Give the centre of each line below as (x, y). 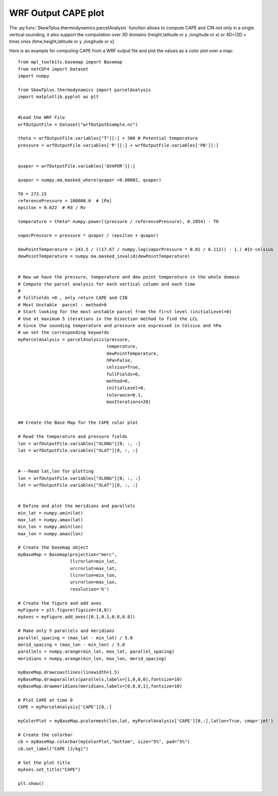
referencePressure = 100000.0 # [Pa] (65, 200)
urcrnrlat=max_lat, (93, 568)
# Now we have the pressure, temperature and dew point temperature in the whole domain (129, 277)
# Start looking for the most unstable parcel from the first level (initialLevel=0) (125, 312)
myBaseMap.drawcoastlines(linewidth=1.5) (69, 672)
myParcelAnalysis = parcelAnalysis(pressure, (74, 339)
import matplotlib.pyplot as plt (58, 97)
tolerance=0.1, (125, 395)
